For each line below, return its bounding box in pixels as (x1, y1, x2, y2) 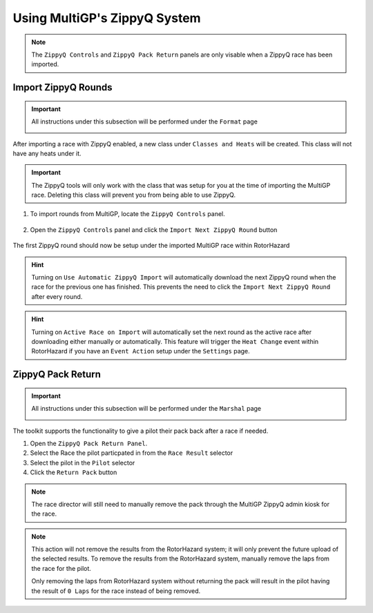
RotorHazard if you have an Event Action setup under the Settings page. (31, 347, 250, 356)
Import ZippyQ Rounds (12, 81, 113, 93)
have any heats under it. (12, 149, 82, 157)
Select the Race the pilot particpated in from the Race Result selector (30, 449, 233, 457)
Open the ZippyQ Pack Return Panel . (30, 439, 148, 447)
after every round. (31, 292, 83, 300)
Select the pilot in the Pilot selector (30, 458, 135, 467)
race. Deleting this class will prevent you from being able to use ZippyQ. (31, 191, 236, 200)
